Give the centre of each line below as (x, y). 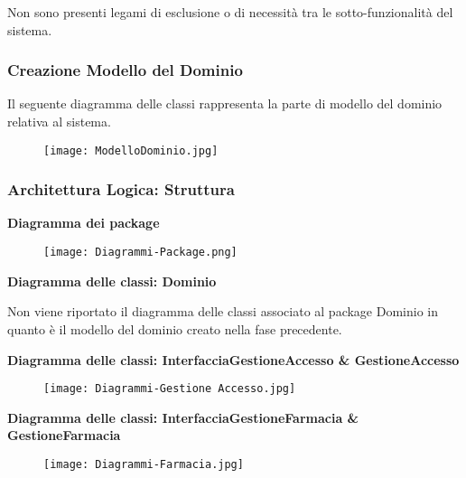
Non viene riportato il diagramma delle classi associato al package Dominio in (223, 311)
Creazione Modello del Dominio (125, 70)
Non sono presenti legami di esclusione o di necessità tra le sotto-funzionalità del (230, 12)
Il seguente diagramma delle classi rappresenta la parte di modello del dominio (225, 103)
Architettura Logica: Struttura (121, 189)
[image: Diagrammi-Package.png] (140, 253)
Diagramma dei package (84, 223)
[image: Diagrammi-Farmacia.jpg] (144, 464)
